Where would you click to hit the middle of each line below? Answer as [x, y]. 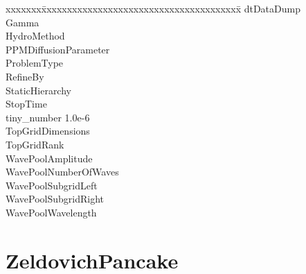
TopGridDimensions [48, 131]
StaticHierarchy [38, 90]
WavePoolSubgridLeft [52, 185]
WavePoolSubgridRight [55, 199]
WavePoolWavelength [51, 212]
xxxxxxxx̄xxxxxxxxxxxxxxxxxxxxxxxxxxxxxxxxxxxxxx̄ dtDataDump [153, 8]
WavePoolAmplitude [49, 158]
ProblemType [35, 63]
